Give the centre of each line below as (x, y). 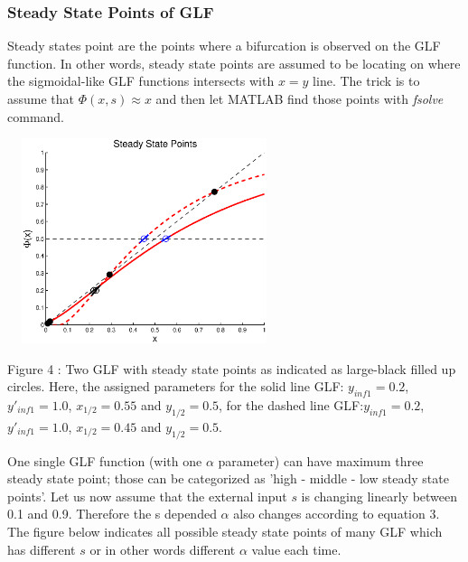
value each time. (296, 549)
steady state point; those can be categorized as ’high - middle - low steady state (228, 478)
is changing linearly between (379, 496)
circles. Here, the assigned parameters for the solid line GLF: (176, 386)
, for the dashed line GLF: (291, 404)
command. (36, 116)
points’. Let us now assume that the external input (147, 496)
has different (42, 549)
